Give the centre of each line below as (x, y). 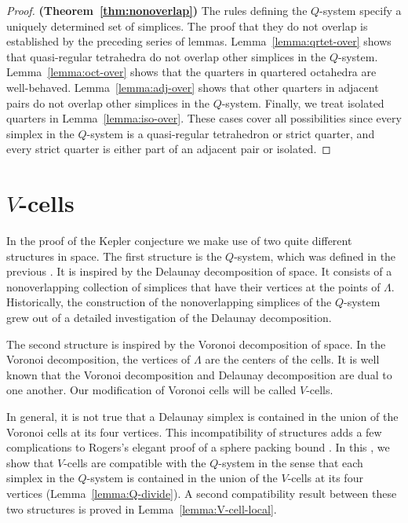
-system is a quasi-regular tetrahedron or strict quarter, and (231, 133)
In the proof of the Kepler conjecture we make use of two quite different (179, 241)
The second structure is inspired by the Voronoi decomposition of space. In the (196, 344)
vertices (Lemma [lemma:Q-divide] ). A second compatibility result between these (202, 493)
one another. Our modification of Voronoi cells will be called (151, 390)
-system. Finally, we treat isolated (303, 102)
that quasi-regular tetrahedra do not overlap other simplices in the (166, 56)
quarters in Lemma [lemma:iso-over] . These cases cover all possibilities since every (204, 118)
